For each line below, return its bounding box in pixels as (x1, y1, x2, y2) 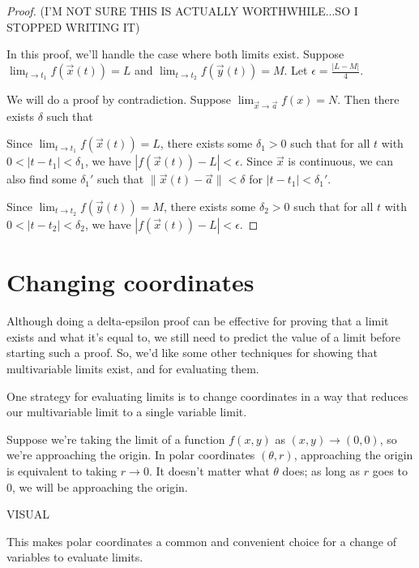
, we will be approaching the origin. (12, 478, 188, 495)
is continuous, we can (288, 153, 394, 170)
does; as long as (282, 462, 360, 479)
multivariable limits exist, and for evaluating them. (6, 359, 259, 377)
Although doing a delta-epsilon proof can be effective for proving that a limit (6, 312, 389, 329)
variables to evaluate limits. (6, 549, 143, 566)
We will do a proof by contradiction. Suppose (6, 91, 232, 108)
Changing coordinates (6, 265, 254, 299)
